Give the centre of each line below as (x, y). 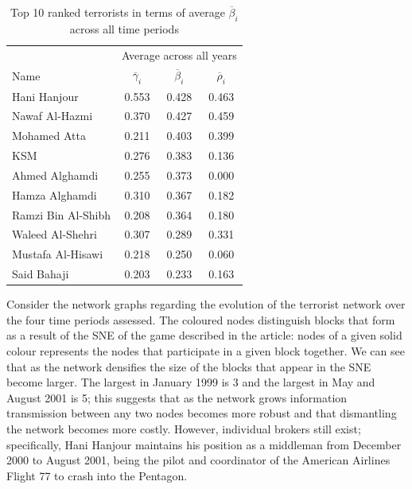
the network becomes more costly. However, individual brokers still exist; (184, 428)
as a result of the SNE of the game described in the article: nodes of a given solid (204, 335)
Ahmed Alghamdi (55, 175)
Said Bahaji (41, 274)
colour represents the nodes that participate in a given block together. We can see (206, 351)
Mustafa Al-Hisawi (58, 254)
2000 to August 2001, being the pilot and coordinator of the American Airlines (198, 460)
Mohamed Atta (49, 136)
